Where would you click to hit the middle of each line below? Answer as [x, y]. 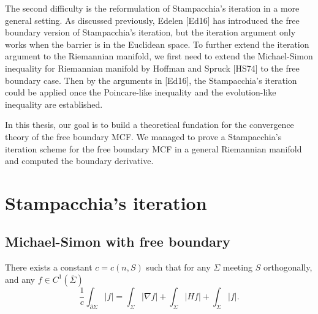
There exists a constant [49, 267]
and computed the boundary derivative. [79, 161]
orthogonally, [288, 267]
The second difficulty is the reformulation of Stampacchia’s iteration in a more [152, 8]
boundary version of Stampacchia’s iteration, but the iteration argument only [150, 32]
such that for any [178, 267]
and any [20, 279]
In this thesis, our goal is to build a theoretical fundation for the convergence [150, 125]
